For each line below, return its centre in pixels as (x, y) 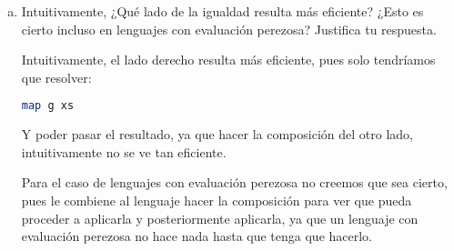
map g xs (48, 106)
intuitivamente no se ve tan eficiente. (124, 151)
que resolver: (56, 77)
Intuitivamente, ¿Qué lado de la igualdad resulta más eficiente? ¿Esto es (222, 11)
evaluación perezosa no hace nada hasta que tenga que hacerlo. (197, 236)
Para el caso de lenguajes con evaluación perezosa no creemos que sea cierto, (234, 182)
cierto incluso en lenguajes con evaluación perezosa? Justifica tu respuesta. (229, 29)
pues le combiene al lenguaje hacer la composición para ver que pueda (217, 201)
